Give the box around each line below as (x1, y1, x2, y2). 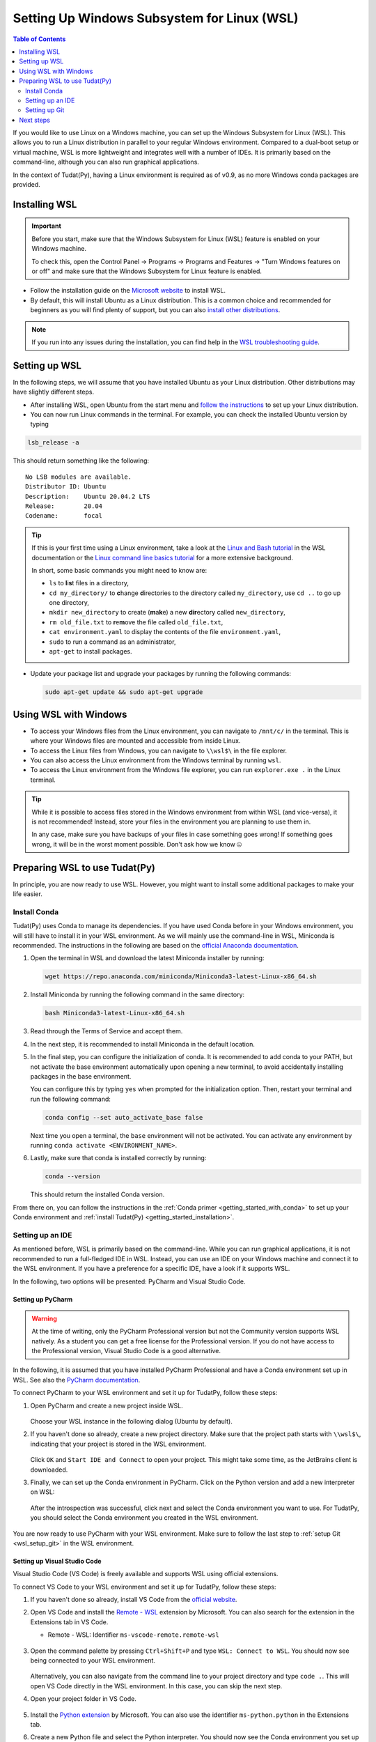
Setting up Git (25, 106, 65, 114)
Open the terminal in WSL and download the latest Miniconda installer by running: (30, 954, 265, 962)
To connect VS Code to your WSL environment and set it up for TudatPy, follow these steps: (13, 1582, 276, 1591)
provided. (13, 180, 41, 189)
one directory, (49, 599, 90, 607)
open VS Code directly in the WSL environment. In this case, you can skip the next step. (30, 1681, 283, 1690)
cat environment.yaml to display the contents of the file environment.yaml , (49, 628, 281, 636)
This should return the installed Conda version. (30, 1190, 165, 1198)
